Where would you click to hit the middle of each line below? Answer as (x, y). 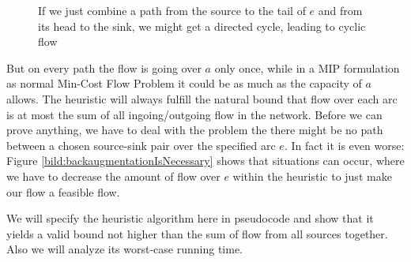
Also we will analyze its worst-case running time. (125, 249)
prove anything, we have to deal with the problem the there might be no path (195, 130)
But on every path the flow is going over (104, 67)
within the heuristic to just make (312, 176)
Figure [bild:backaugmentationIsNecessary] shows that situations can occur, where (205, 161)
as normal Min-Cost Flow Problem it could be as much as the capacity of (184, 83)
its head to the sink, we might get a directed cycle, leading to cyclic (202, 26)
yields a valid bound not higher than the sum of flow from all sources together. (197, 233)
